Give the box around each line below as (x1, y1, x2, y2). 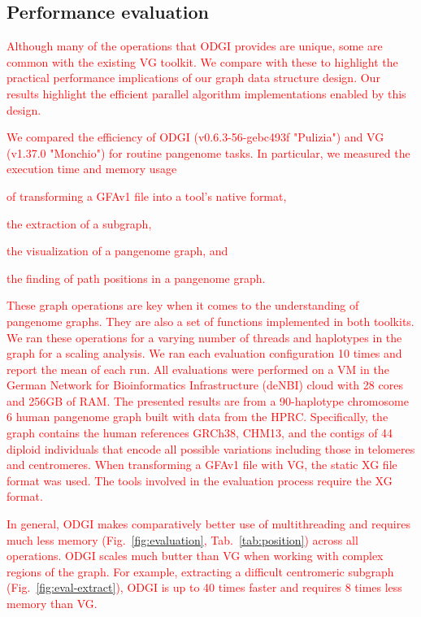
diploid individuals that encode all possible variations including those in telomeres (7, 440, 415, 457)
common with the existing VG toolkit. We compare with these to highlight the (7, 53, 398, 70)
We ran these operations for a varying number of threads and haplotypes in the (7, 328, 402, 345)
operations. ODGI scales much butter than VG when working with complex (7, 547, 384, 564)
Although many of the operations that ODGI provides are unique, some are (7, 37, 383, 54)
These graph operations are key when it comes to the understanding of (7, 297, 359, 314)
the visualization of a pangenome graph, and (7, 242, 228, 259)
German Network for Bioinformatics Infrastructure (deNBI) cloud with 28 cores (7, 376, 403, 393)
